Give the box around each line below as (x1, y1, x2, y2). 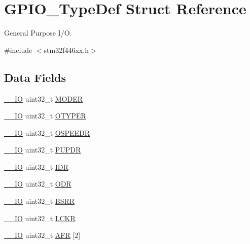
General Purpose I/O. (4, 27, 72, 38)
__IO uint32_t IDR (4, 161, 68, 172)
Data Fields (4, 69, 66, 85)
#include (4, 44, 32, 55)
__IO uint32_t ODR (4, 178, 72, 189)
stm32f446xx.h (44, 44, 89, 55)
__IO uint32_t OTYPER (4, 110, 86, 121)
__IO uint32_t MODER (4, 93, 83, 104)
